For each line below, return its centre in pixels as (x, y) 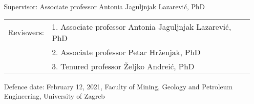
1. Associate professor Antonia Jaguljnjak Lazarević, (141, 26)
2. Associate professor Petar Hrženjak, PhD (126, 52)
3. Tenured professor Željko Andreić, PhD (123, 66)
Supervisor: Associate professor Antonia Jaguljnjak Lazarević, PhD (105, 6)
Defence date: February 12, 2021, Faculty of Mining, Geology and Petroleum (118, 86)
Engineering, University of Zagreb (54, 96)
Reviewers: (26, 32)
